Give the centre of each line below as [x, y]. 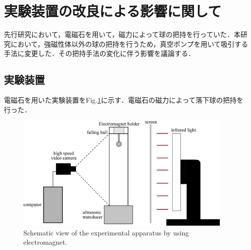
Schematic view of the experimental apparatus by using [106, 232]
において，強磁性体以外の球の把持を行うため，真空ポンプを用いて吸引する [129, 44]
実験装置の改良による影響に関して [113, 11]
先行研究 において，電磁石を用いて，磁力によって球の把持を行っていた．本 [122, 34]
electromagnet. [45, 242]
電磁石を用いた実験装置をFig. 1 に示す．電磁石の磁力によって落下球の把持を [124, 100]
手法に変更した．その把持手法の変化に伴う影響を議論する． [99, 53]
